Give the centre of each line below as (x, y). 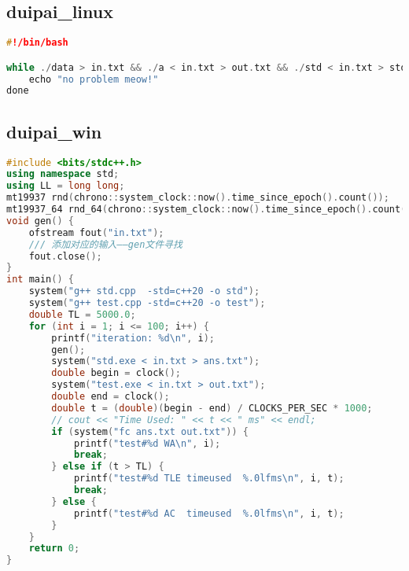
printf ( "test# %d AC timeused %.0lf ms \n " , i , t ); (209, 513)
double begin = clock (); (116, 373)
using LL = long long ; (66, 186)
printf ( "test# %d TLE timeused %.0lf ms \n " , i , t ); (209, 479)
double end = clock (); (111, 397)
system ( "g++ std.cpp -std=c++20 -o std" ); (144, 291)
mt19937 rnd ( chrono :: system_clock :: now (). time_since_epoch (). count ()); (198, 198)
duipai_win (54, 131)
